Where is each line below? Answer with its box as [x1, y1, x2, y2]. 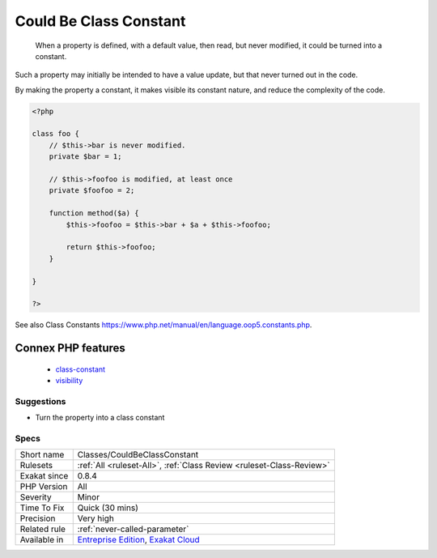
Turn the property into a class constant [35, 413, 165, 423]
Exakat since [19, 471, 69, 482]
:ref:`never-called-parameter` [77, 523, 189, 535]
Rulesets [19, 460, 53, 471]
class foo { [32, 130, 80, 138]
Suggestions [15, 395, 66, 407]
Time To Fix [19, 502, 65, 513]
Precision [19, 513, 56, 524]
